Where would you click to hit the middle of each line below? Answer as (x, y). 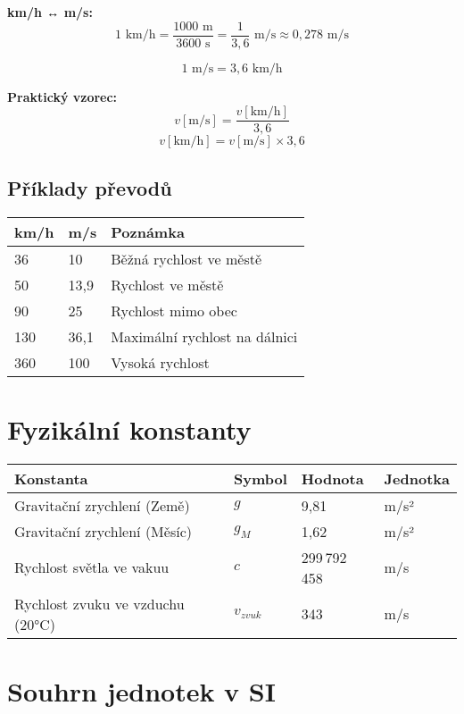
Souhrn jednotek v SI (141, 690)
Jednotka (417, 478)
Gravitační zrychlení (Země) (102, 505)
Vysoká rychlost (160, 362)
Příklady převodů (90, 187)
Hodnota (332, 478)
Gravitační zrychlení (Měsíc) (103, 531)
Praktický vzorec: (62, 96)
